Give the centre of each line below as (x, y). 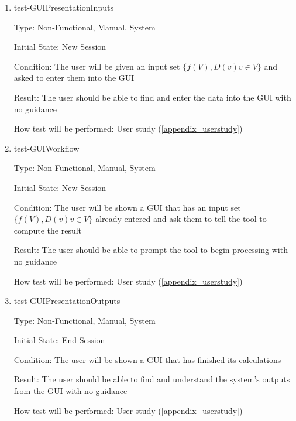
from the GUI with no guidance (70, 391)
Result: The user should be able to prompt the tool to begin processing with (151, 250)
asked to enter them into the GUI (74, 78)
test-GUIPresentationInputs (63, 7)
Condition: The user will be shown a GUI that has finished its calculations (147, 359)
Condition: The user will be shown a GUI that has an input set (127, 207)
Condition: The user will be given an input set (97, 66)
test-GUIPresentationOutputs (67, 301)
